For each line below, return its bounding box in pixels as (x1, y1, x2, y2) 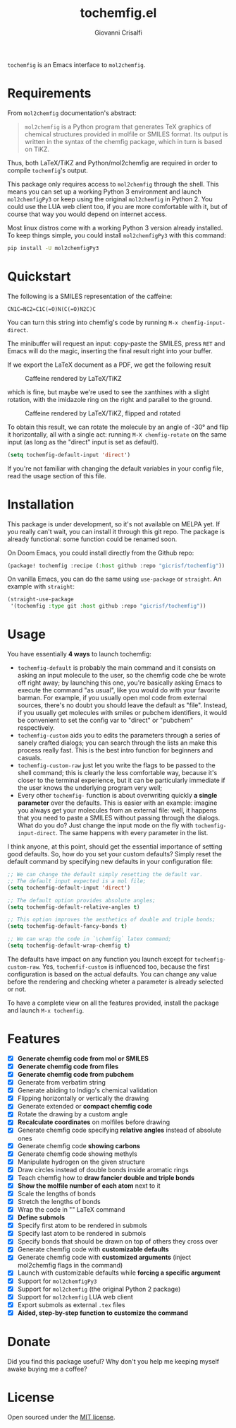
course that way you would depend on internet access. (7, 210, 167, 218)
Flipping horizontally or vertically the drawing (17, 1094, 149, 1103)
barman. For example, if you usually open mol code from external (17, 694, 208, 702)
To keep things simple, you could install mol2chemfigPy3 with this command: (7, 231, 227, 240)
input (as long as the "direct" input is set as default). (7, 437, 159, 446)
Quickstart (7, 269, 72, 284)
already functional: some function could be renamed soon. (7, 535, 178, 543)
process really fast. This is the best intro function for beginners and (17, 746, 213, 755)
